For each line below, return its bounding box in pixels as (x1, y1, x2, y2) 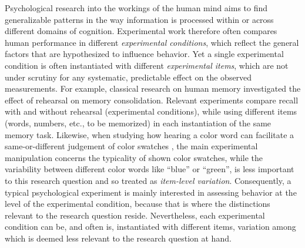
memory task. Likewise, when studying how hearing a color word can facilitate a (5, 128, 294, 140)
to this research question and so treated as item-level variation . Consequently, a (5, 174, 291, 186)
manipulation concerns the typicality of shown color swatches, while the (5, 151, 263, 163)
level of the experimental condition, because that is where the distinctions (5, 197, 270, 210)
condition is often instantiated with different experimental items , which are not (5, 59, 289, 71)
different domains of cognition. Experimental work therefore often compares (5, 25, 277, 37)
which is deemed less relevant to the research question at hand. (5, 232, 232, 244)
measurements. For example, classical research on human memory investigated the (5, 82, 301, 95)
